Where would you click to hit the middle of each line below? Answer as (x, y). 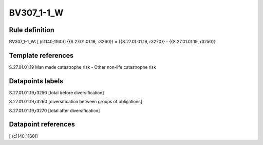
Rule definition (32, 30)
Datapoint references (42, 124)
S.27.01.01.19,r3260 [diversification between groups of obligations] (76, 102)
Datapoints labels (36, 81)
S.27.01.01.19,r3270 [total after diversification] (55, 110)
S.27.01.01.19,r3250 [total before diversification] (56, 92)
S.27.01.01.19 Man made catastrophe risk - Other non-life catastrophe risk (83, 67)
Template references (41, 55)
